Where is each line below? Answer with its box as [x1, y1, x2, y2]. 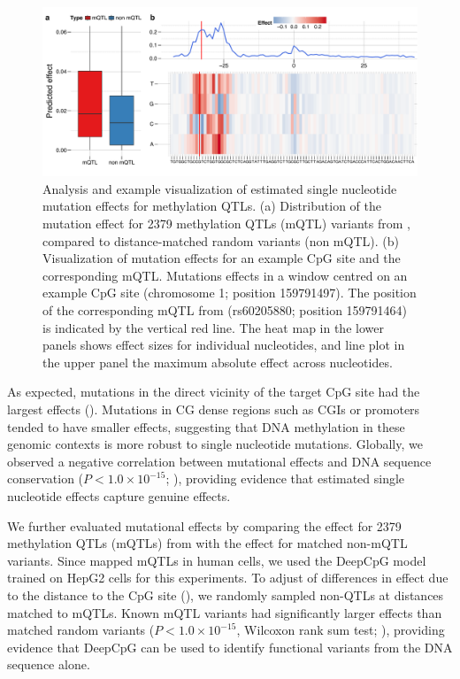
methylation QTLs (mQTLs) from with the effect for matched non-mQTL [7, 534, 408, 552]
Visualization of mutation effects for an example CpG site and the [42, 249, 401, 267]
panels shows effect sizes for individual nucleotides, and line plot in [42, 336, 405, 354]
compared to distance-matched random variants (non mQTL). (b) [42, 231, 399, 250]
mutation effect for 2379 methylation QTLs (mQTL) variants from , [42, 214, 410, 233]
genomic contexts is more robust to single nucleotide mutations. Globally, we [7, 435, 423, 453]
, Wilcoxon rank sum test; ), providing [236, 621, 445, 639]
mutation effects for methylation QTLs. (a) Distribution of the [42, 197, 381, 215]
